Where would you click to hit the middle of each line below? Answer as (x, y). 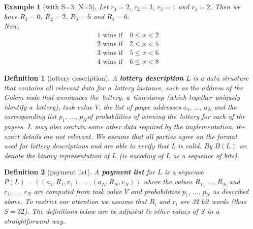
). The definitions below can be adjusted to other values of (111, 211)
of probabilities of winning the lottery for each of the (166, 116)
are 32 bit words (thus (213, 201)
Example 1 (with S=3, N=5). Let (56, 6)
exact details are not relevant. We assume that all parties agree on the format (121, 136)
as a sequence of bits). (206, 155)
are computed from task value (78, 191)
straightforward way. (34, 220)
